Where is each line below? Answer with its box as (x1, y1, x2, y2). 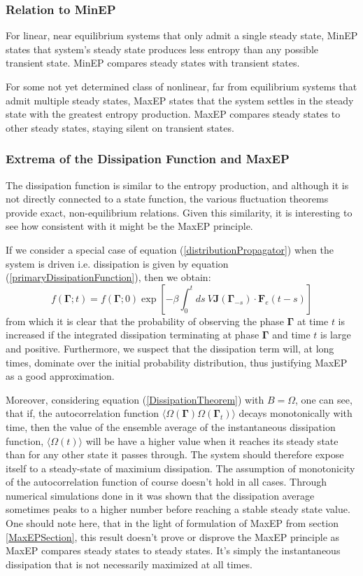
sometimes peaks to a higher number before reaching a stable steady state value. (6, 502, 350, 516)
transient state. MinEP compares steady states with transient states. (6, 55, 300, 70)
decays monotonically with (239, 406, 353, 420)
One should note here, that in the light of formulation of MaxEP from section (6, 516, 339, 530)
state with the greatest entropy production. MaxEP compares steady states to (6, 107, 341, 121)
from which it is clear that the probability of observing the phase (6, 313, 284, 328)
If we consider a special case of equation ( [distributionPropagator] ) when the (6, 242, 334, 256)
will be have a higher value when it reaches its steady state (85, 433, 339, 448)
